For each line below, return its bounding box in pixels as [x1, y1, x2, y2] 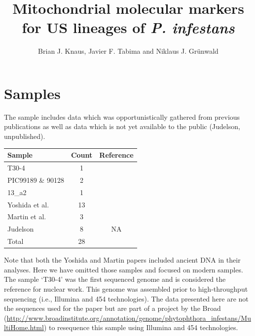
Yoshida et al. [7, 199, 49, 209]
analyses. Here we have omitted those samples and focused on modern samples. [4, 264, 243, 274]
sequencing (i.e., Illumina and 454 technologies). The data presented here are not [4, 293, 249, 303]
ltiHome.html [4, 322, 44, 333]
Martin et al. [7, 211, 46, 222]
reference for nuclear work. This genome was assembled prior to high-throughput [4, 283, 248, 294]
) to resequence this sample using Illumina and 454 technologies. [43, 322, 238, 333]
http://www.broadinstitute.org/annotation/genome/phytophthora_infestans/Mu [6, 312, 251, 323]
